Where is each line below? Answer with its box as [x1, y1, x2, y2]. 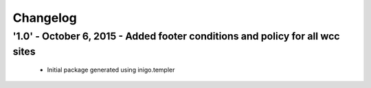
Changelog [12, 10, 77, 25]
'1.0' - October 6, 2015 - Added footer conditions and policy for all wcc [12, 30, 340, 42]
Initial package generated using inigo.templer [47, 65, 175, 74]
